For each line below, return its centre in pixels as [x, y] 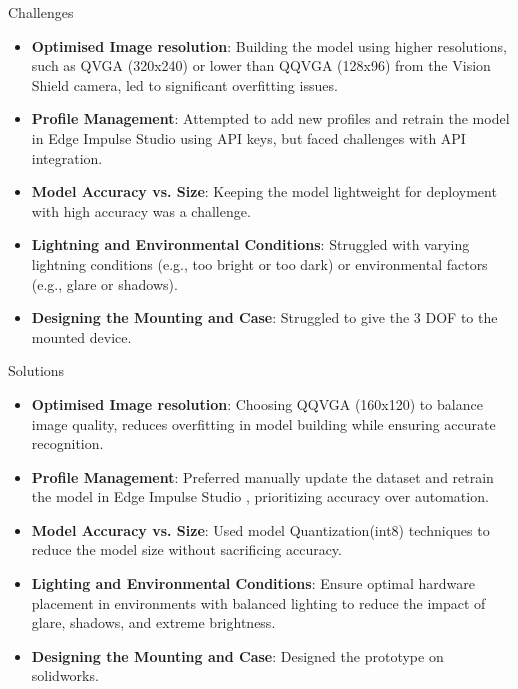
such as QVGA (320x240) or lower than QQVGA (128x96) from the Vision [261, 65]
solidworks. [65, 675]
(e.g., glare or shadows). [104, 283]
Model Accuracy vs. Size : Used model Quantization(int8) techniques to [260, 529]
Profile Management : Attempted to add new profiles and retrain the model [270, 118]
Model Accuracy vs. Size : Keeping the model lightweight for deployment [264, 191]
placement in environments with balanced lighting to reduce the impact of [258, 602]
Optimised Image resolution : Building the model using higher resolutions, [269, 45]
